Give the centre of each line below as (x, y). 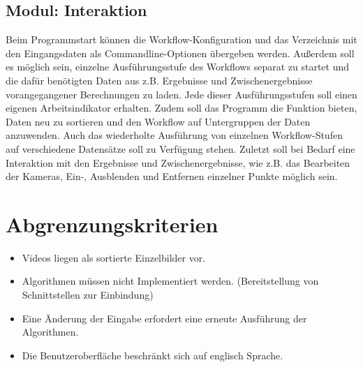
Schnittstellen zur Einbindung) (88, 295)
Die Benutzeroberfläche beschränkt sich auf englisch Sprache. (153, 355)
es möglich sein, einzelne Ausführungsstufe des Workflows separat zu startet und (177, 67)
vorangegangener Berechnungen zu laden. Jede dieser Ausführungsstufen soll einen (181, 94)
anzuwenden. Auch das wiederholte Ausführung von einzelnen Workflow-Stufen (174, 135)
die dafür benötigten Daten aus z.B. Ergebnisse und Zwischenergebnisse (159, 80)
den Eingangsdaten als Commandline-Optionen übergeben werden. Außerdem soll (180, 53)
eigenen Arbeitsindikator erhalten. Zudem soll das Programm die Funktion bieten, (181, 108)
